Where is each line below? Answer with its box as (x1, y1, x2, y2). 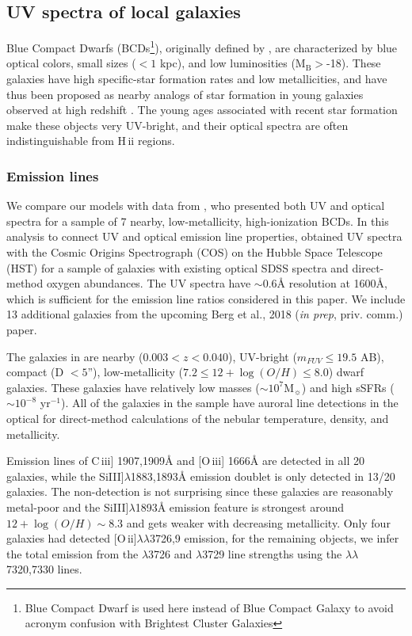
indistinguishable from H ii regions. (6, 132, 175, 149)
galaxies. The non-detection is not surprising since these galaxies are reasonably (6, 483, 394, 500)
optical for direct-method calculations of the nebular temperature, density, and (6, 409, 389, 426)
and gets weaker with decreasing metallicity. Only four (126, 514, 391, 531)
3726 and (148, 545, 193, 562)
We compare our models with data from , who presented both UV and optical (6, 197, 385, 214)
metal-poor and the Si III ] (6, 498, 129, 515)
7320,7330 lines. (6, 561, 82, 577)
